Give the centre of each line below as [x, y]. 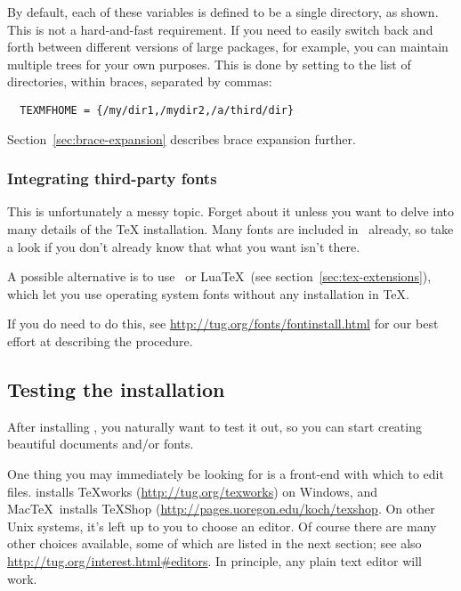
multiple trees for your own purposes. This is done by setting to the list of [209, 64]
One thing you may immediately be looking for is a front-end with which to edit [226, 473]
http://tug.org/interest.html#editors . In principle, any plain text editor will [214, 560]
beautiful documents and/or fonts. [101, 444]
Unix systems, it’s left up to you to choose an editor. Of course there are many [222, 526]
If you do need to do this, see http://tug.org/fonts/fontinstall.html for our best [223, 324]
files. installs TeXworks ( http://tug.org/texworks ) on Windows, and [192, 491]
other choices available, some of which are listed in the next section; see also [214, 543]
